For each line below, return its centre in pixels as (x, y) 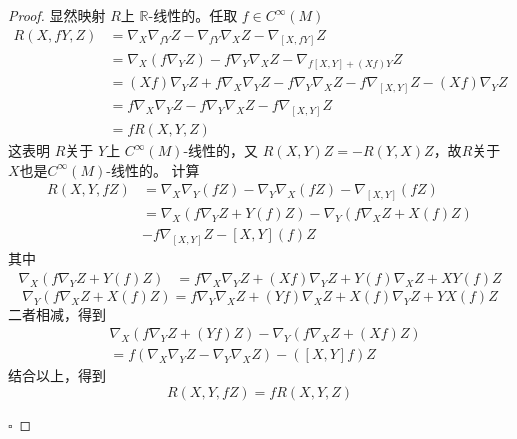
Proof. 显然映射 (57, 15)
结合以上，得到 (57, 375)
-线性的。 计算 (153, 169)
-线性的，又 (221, 150)
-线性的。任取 (193, 15)
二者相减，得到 (57, 313)
